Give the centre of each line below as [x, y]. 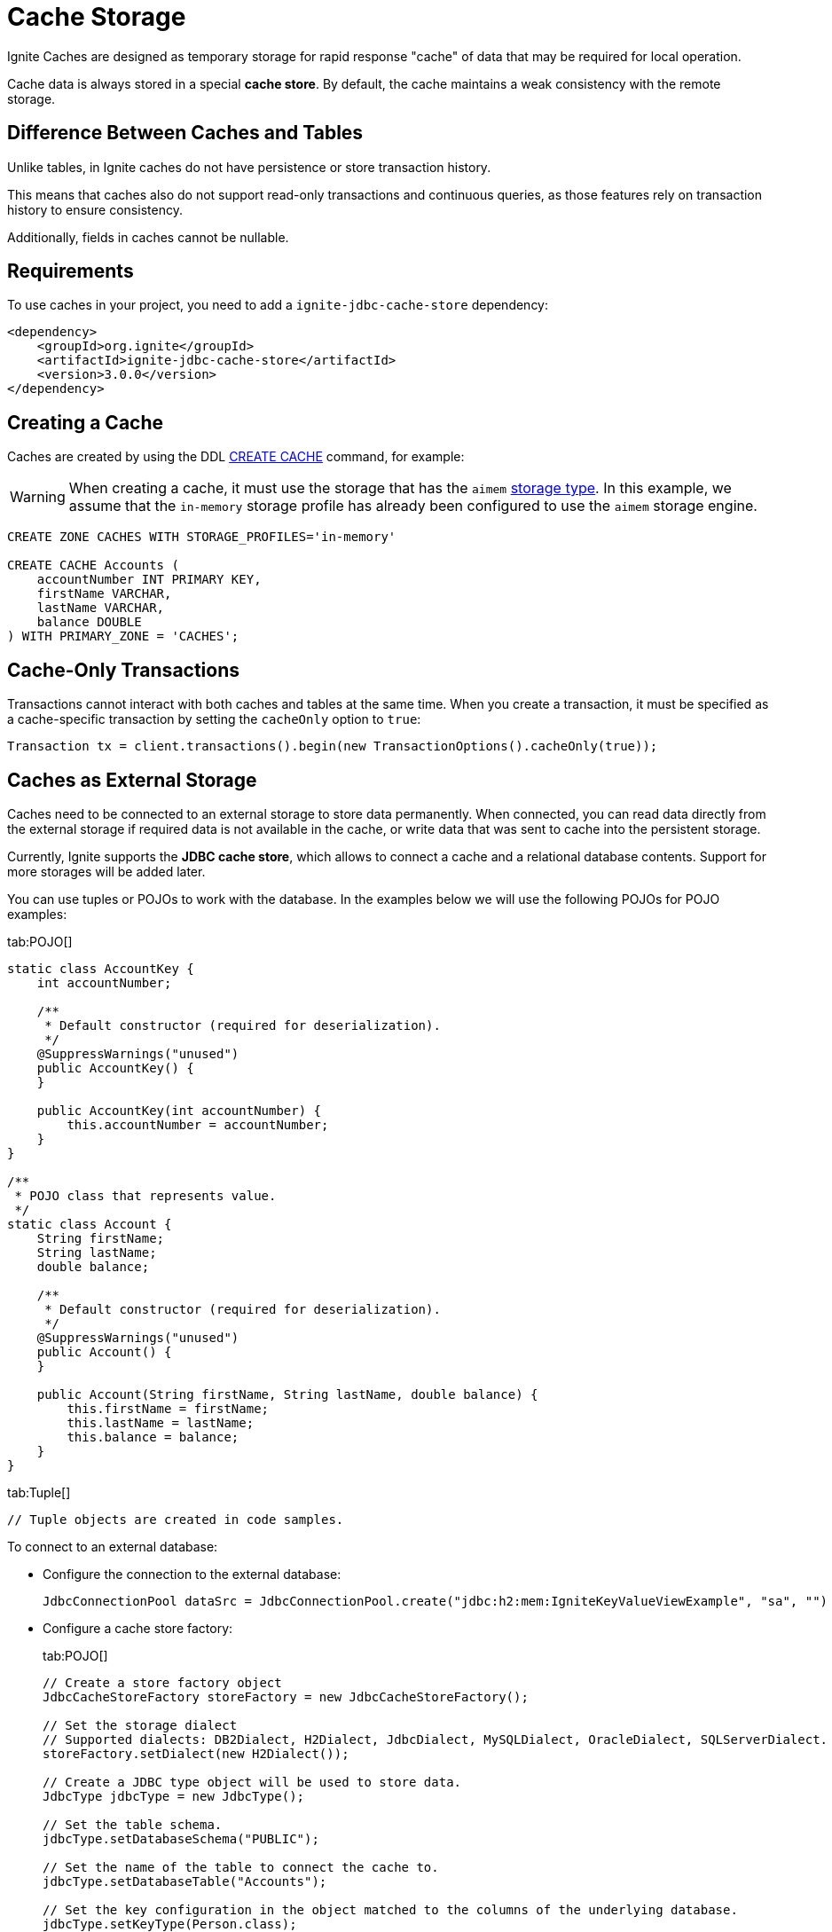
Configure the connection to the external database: [192, 1574]
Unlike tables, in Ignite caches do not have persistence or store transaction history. [249, 167]
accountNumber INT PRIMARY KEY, [149, 580]
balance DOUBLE [89, 622]
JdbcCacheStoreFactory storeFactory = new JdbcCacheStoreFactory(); [286, 1696]
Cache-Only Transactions [124, 670]
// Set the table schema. [133, 1824]
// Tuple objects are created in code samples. [176, 1519]
